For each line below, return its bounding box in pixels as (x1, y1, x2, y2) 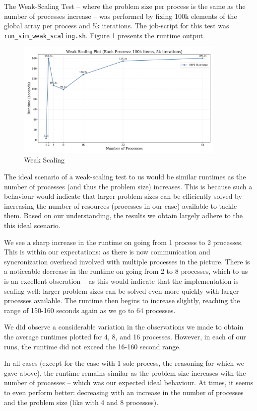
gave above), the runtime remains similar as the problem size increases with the (4, 367, 246, 378)
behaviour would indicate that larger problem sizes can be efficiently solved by (4, 191, 242, 201)
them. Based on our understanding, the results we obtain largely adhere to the (4, 210, 243, 221)
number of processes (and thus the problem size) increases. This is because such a (4, 181, 253, 191)
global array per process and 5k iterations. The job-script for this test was (4, 20, 229, 31)
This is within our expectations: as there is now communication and (4, 247, 210, 257)
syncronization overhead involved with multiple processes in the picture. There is (4, 256, 250, 266)
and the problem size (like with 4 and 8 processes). (4, 397, 159, 407)
